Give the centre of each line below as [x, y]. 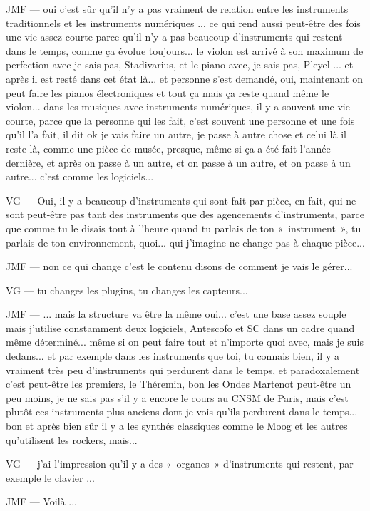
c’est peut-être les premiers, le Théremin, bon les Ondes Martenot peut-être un [179, 384]
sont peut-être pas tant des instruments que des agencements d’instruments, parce [185, 214]
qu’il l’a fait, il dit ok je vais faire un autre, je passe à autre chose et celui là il [176, 134]
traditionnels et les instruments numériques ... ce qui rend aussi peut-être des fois [183, 22]
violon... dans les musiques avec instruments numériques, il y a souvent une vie [178, 107]
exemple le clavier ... [50, 477]
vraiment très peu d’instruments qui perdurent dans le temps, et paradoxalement [183, 370]
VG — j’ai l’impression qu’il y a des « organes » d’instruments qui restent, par [180, 464]
